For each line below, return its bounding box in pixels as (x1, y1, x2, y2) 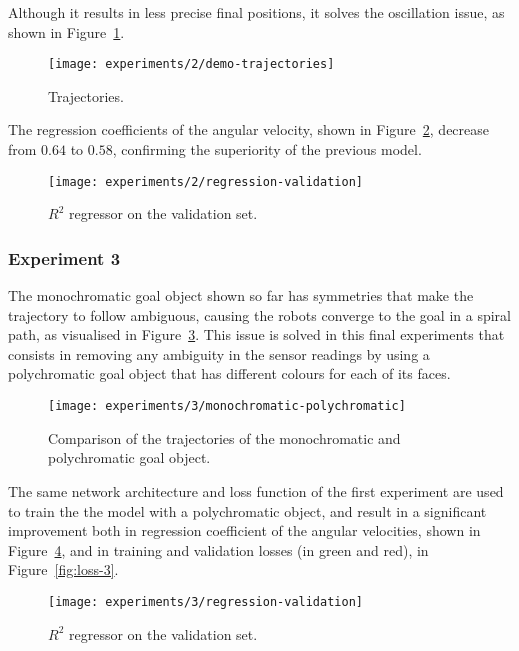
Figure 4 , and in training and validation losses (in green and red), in (8, 539, 429, 560)
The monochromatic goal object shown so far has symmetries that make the (8, 285, 474, 306)
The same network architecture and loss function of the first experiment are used (8, 480, 504, 501)
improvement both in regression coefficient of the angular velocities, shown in (8, 520, 481, 541)
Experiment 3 (8, 245, 121, 270)
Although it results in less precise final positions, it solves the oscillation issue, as (8, 2, 505, 22)
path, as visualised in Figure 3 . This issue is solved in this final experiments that (8, 324, 505, 345)
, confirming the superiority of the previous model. (112, 139, 422, 160)
